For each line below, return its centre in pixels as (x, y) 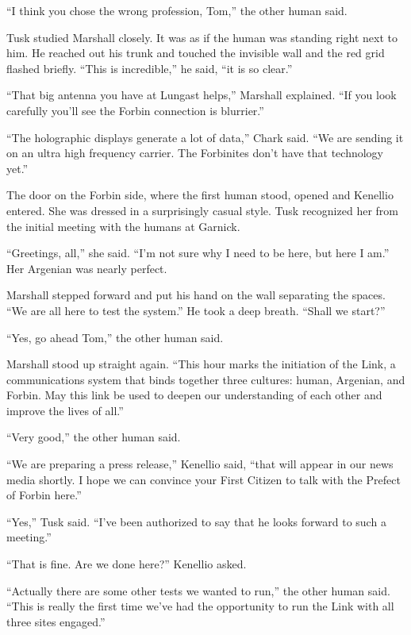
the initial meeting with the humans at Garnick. (123, 226)
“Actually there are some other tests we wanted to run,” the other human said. (198, 590)
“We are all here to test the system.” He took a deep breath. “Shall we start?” (196, 310)
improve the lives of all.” (65, 410)
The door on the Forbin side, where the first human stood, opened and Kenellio (200, 195)
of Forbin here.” (44, 495)
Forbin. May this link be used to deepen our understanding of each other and (194, 395)
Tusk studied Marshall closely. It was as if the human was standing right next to (202, 37)
